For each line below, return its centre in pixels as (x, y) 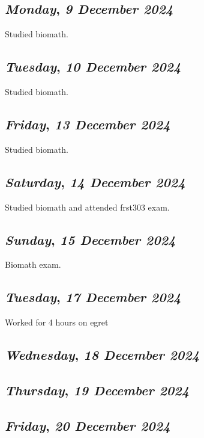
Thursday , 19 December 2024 (97, 390)
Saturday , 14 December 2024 (95, 181)
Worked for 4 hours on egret (57, 322)
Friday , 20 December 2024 (88, 425)
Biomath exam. (33, 264)
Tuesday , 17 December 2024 (93, 297)
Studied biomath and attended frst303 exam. (87, 207)
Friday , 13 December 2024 (88, 124)
